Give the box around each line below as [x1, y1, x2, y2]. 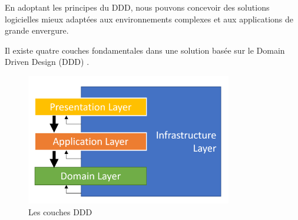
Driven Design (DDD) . [5, 55, 90, 68]
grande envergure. [5, 24, 69, 37]
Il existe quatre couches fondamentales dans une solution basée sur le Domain [5, 44, 285, 56]
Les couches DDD [28, 205, 92, 218]
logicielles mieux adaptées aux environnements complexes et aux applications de [5, 12, 293, 25]
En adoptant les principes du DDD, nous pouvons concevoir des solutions [5, 1, 270, 13]
